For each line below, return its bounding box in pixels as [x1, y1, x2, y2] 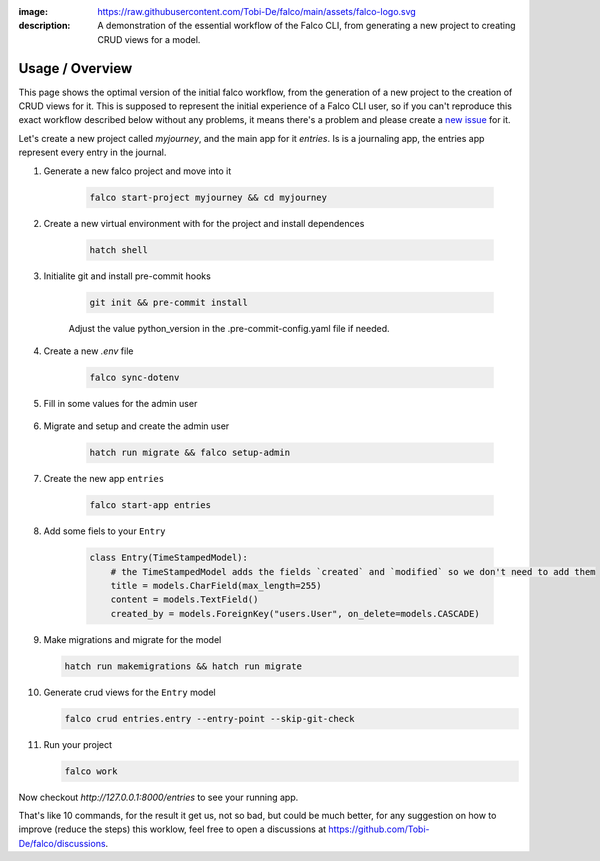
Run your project [43, 738, 113, 750]
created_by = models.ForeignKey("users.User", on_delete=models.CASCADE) [110, 608, 480, 619]
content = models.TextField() [110, 594, 259, 605]
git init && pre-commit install [89, 296, 249, 308]
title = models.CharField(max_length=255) [110, 580, 322, 591]
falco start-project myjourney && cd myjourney [89, 191, 327, 203]
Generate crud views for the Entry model [43, 686, 216, 698]
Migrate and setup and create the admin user [43, 420, 230, 432]
